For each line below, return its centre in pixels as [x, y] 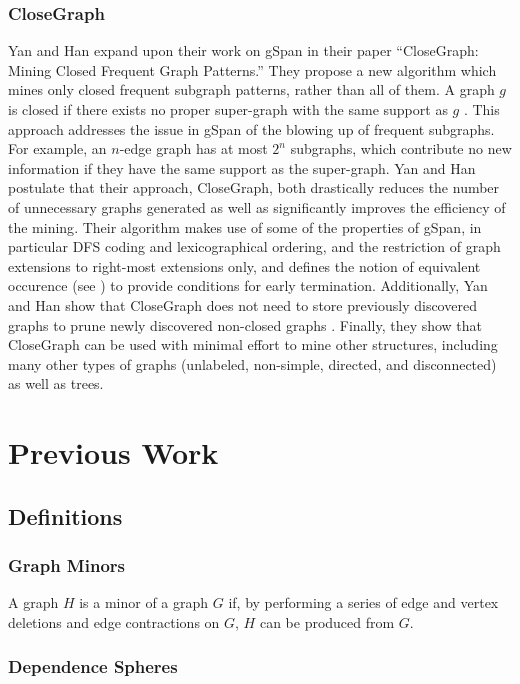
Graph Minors [66, 564]
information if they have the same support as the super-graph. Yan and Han [242, 167]
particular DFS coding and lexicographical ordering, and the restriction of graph [254, 246]
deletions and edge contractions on [114, 621]
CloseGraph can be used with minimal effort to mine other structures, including [253, 344]
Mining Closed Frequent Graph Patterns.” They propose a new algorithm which [252, 69]
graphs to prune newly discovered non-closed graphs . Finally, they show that [245, 324]
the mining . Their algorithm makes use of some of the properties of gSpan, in [245, 226]
